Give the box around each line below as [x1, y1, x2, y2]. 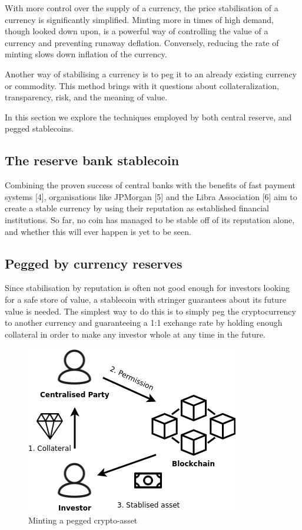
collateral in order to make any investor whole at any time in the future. [5, 328, 266, 340]
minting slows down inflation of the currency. [5, 48, 167, 60]
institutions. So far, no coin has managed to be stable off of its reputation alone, [5, 213, 295, 225]
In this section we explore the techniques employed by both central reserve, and [5, 110, 292, 123]
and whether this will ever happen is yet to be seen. [5, 225, 191, 237]
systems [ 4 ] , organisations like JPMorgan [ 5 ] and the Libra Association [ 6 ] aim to [5, 190, 297, 202]
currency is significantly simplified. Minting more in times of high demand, [5, 13, 274, 25]
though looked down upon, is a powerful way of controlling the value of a [5, 25, 268, 37]
